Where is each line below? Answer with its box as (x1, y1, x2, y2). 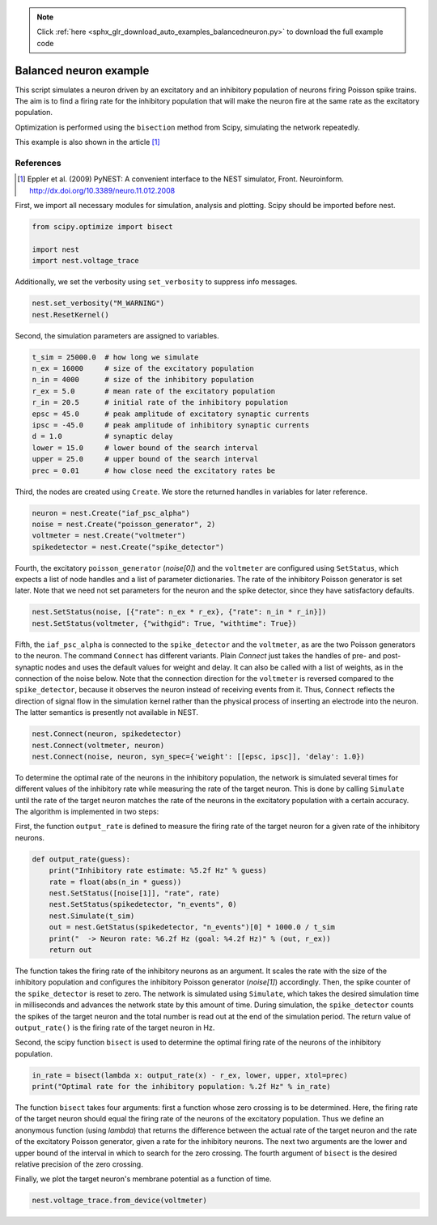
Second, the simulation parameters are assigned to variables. (15, 330, 219, 340)
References (15, 158, 62, 169)
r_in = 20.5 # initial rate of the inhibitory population (32, 398, 289, 407)
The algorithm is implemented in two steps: (15, 806, 159, 817)
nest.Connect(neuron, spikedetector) (32, 729, 182, 738)
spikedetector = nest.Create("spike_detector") (32, 542, 224, 551)
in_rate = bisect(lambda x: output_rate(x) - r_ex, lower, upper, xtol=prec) (32, 1070, 348, 1080)
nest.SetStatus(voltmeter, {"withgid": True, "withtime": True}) (32, 619, 297, 627)
